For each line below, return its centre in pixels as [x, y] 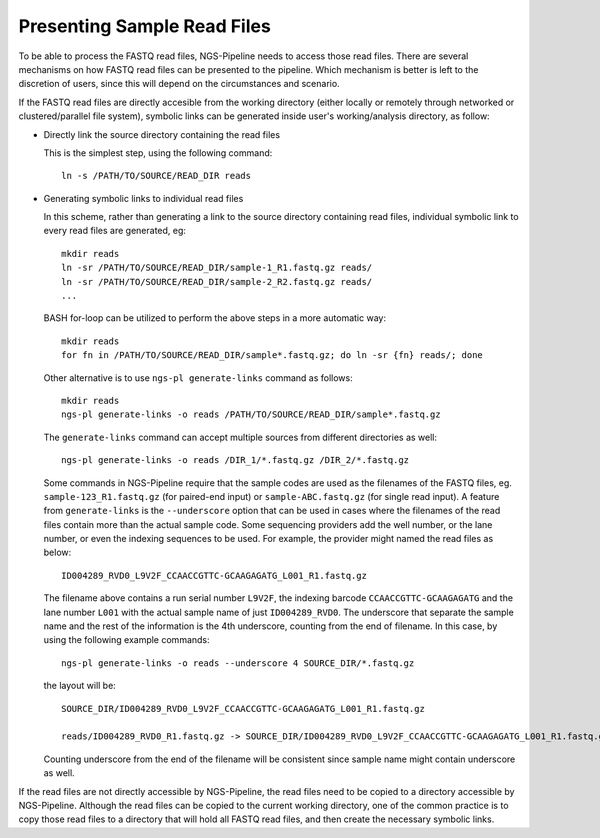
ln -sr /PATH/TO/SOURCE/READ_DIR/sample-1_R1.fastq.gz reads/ [217, 268]
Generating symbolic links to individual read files [143, 198]
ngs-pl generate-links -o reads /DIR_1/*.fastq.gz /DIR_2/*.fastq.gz [235, 460]
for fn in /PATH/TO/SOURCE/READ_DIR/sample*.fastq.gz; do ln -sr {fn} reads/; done [272, 355]
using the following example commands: [126, 640]
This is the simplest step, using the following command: [158, 152]
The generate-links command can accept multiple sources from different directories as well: [240, 437]
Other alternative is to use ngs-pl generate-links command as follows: [198, 377]
